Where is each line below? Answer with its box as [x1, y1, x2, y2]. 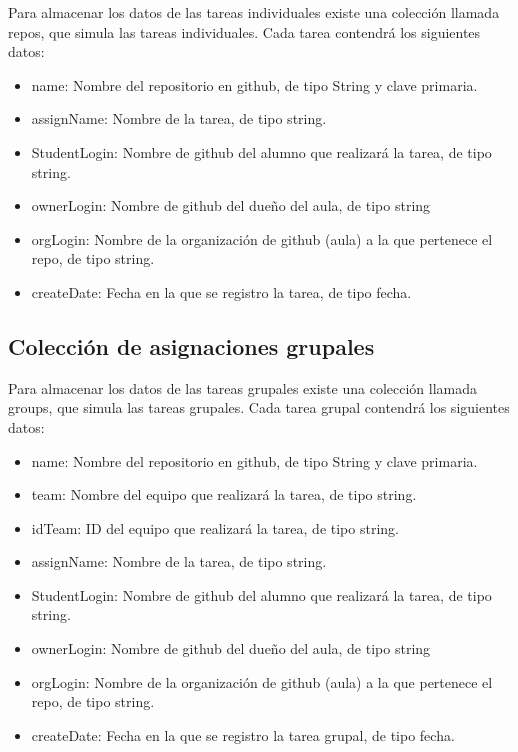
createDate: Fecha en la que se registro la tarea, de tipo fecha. [31, 281, 412, 302]
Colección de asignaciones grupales [8, 330, 375, 361]
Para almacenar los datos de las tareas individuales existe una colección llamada [8, 2, 500, 22]
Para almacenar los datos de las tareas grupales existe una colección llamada [8, 377, 477, 398]
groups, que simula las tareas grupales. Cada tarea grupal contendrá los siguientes [8, 397, 510, 418]
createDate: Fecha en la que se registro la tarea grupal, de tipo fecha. [31, 724, 455, 745]
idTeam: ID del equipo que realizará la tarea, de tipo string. [31, 517, 399, 538]
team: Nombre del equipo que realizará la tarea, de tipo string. [31, 484, 417, 505]
